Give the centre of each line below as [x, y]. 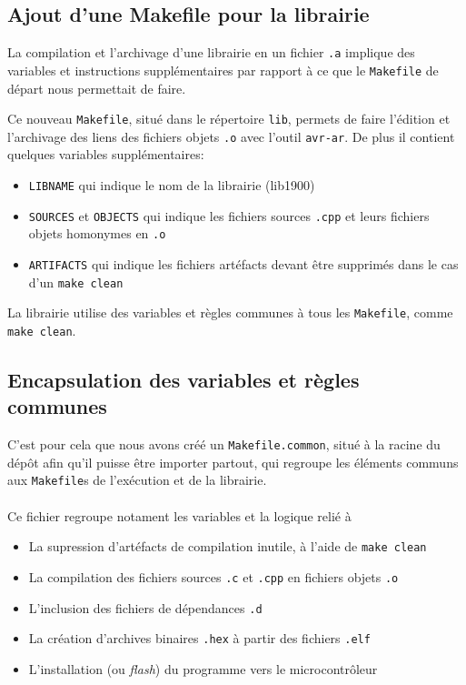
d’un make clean [76, 282]
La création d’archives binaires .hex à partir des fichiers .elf [199, 638]
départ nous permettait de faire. [97, 88]
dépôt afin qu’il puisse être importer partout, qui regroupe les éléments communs [233, 462]
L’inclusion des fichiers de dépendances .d [145, 607]
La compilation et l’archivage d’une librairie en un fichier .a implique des [211, 52]
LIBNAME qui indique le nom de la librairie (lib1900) [172, 185]
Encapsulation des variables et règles [183, 379]
